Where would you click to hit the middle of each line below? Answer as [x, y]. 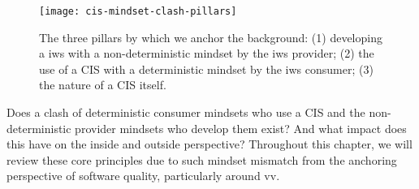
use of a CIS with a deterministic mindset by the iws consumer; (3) [206, 69]
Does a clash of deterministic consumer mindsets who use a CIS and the [186, 112]
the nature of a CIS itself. [103, 85]
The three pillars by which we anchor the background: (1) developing [211, 37]
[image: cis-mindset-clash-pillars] [138, 11]
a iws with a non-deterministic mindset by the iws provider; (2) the [207, 53]
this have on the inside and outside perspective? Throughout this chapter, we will [209, 144]
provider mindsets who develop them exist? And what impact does [241, 128]
